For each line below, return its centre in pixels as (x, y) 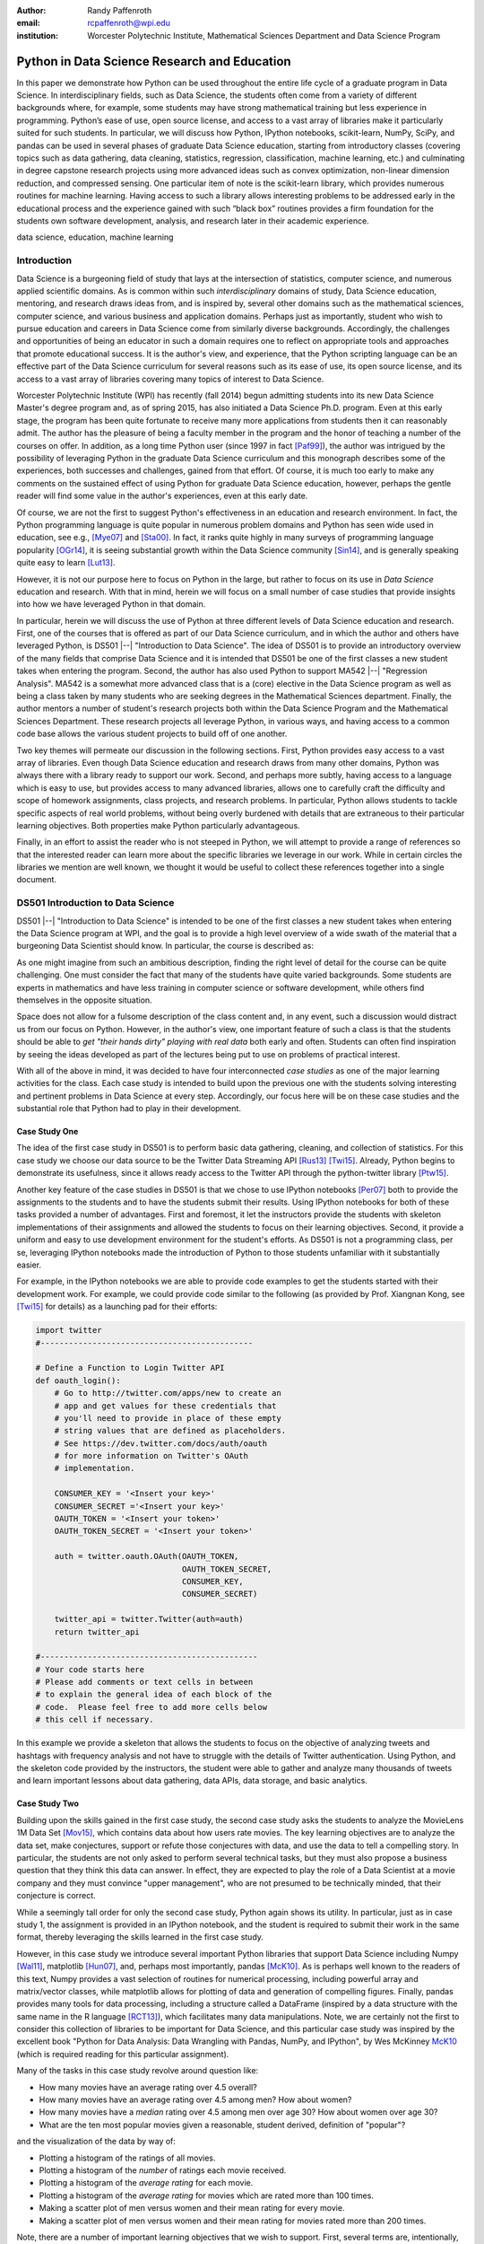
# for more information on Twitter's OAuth (151, 1456)
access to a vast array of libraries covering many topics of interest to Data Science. (170, 379)
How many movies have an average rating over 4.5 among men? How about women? (195, 2099)
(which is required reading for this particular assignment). (123, 2054)
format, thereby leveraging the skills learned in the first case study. (140, 1937)
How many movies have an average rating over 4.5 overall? (148, 2087)
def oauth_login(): (78, 1381)
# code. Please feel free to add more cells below (151, 1707)
